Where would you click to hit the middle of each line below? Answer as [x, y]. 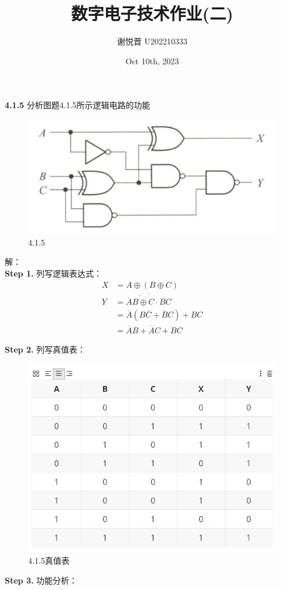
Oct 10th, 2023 [152, 61]
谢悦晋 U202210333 [152, 41]
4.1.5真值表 [49, 560]
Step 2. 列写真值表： [45, 349]
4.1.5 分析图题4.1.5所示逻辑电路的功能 [78, 105]
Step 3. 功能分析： [41, 580]
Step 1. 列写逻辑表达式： [54, 273]
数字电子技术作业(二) [152, 13]
